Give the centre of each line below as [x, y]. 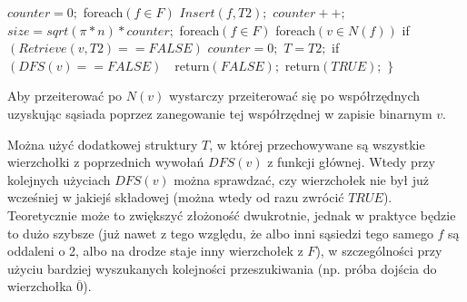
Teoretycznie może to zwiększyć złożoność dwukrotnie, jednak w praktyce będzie [232, 214]
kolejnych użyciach [59, 179]
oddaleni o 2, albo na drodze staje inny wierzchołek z [155, 251]
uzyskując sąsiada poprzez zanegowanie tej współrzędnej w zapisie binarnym [220, 113]
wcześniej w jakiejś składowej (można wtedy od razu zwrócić [176, 197]
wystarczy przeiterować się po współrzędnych [294, 96]
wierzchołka [40, 286]
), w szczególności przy [379, 251]
